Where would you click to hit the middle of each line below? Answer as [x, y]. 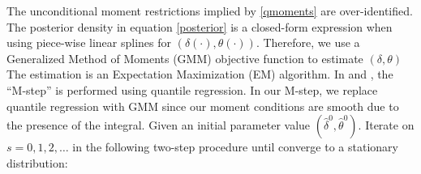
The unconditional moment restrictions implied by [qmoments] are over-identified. [210, 11]
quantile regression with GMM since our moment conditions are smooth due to [203, 106]
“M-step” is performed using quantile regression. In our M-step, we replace [192, 89]
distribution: [37, 162]
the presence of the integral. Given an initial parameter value [159, 125]
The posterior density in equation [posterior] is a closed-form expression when [200, 26]
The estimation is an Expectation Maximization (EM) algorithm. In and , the [200, 74]
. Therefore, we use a [308, 42]
